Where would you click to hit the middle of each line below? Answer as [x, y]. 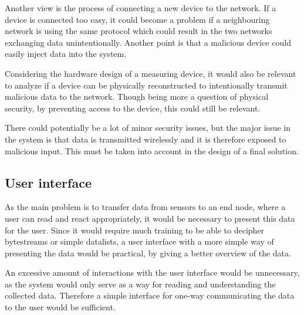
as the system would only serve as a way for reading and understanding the [140, 284]
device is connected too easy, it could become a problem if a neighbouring [137, 19]
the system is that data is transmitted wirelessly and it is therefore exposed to [146, 139]
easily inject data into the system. [66, 54]
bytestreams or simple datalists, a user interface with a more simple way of [139, 241]
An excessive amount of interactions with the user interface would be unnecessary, [152, 272]
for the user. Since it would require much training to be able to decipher [135, 230]
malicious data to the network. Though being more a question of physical [137, 96]
